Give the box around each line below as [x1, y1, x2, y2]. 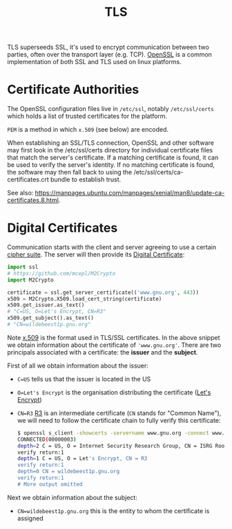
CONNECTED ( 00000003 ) [17, 436, 77, 443]
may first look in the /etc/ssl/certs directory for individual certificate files [7, 146, 213, 154]
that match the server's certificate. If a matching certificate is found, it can [7, 153, 219, 162]
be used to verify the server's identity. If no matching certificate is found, [7, 161, 215, 169]
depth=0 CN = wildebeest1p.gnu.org [17, 468, 120, 475]
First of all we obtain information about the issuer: [7, 361, 148, 370]
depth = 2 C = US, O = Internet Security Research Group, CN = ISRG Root [17, 442, 228, 449]
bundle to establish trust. [50, 175, 122, 183]
